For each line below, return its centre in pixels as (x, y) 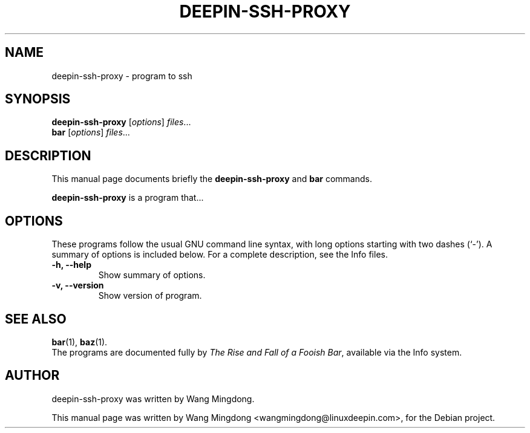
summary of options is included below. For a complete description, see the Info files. (220, 255)
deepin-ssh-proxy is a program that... (128, 198)
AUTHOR (32, 376)
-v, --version (78, 285)
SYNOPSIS (38, 99)
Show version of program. (150, 296)
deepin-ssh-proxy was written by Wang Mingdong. (153, 399)
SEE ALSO (36, 319)
